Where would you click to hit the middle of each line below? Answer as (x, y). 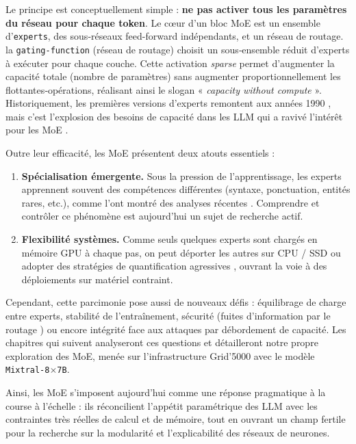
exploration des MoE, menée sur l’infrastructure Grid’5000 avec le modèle (160, 355)
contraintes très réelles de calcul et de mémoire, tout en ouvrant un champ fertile (176, 419)
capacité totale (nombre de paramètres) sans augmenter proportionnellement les (173, 76)
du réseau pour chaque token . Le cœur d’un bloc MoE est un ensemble (163, 22)
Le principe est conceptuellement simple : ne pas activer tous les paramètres (176, 9)
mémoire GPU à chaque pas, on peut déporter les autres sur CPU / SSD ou (181, 252)
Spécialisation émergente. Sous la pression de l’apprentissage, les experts (181, 175)
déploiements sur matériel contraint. (97, 279)
